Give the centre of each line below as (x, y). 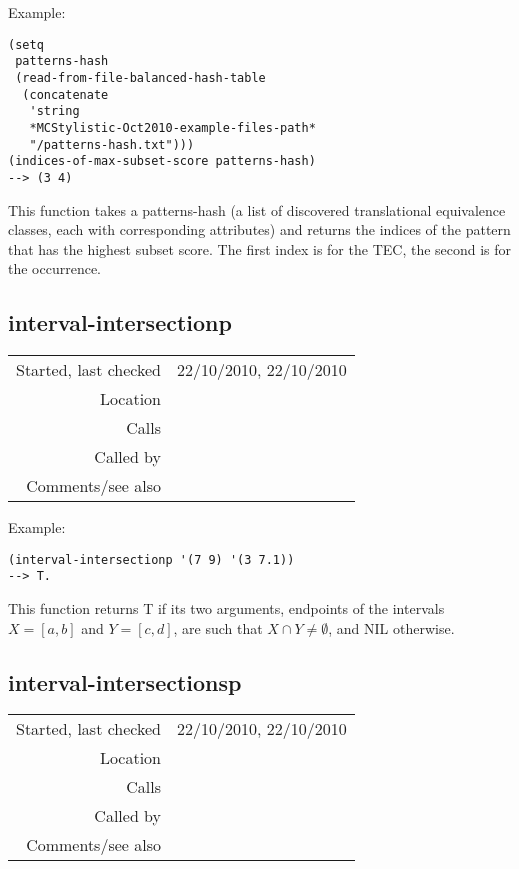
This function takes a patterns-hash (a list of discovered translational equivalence (257, 209)
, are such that (218, 627)
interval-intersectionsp (125, 681)
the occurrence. (55, 268)
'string (54, 111)
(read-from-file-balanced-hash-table (140, 77)
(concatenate (65, 94)
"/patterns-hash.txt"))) (112, 144)
